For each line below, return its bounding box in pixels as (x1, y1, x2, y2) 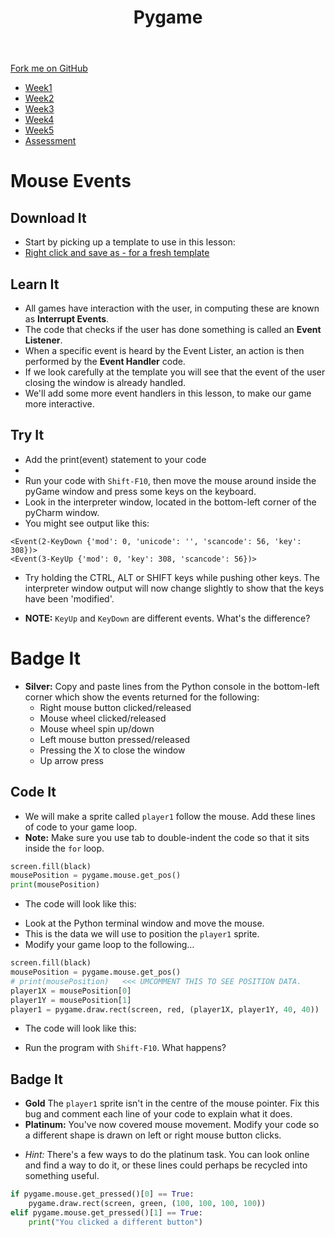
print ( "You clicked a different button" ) (28, 1217, 203, 1227)
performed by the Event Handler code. (24, 356, 186, 367)
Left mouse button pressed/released (39, 733, 191, 745)
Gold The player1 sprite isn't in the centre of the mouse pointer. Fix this (24, 1097, 320, 1110)
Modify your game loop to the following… (24, 939, 195, 951)
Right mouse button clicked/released (39, 701, 192, 713)
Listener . (24, 334, 63, 346)
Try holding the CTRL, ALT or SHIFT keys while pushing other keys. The (24, 571, 320, 583)
